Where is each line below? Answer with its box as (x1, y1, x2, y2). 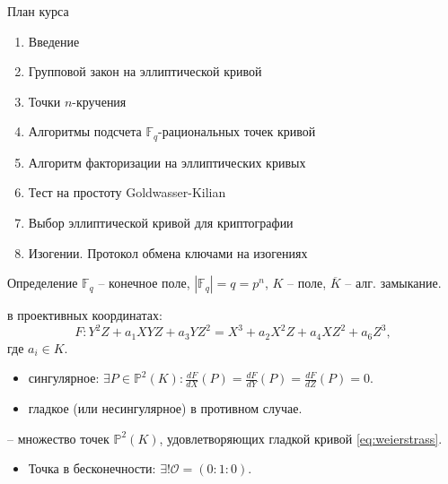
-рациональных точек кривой (158, 122, 316, 141)
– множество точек (7, 428, 110, 447)
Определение (7, 273, 78, 292)
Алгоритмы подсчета (28, 122, 142, 141)
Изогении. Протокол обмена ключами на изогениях (28, 243, 308, 262)
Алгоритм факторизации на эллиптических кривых (28, 152, 306, 171)
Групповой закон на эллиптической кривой (28, 62, 262, 81)
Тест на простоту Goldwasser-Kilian (28, 183, 226, 202)
